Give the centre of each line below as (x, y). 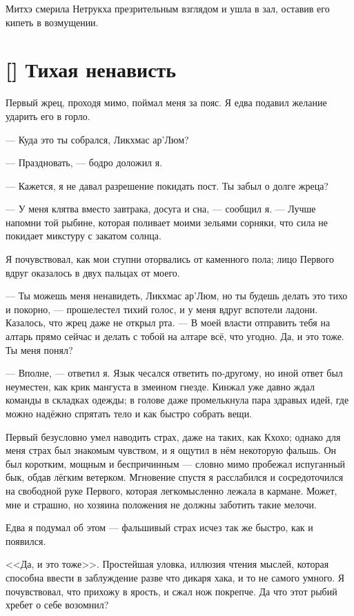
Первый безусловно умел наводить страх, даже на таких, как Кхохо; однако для (173, 436)
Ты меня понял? (39, 349)
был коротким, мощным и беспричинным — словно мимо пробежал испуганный (176, 463)
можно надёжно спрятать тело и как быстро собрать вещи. (129, 413)
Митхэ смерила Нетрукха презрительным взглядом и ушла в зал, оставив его (168, 8)
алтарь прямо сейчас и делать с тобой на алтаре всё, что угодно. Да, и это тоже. (175, 336)
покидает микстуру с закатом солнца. (83, 236)
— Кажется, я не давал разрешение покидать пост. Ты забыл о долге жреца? (167, 185)
